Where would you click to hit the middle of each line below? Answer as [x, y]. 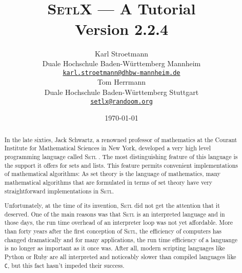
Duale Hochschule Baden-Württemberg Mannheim [122, 63]
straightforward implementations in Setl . [59, 191]
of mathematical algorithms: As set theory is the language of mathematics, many [112, 174]
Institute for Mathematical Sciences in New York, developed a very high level [107, 148]
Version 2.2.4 [122, 28]
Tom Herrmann [122, 82]
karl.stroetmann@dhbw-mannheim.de [122, 73]
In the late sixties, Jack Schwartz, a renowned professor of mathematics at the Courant [121, 139]
